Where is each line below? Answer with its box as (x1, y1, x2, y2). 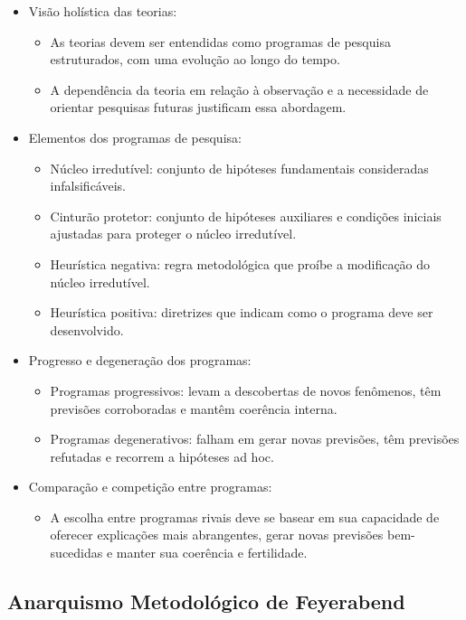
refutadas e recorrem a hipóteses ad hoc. (50, 446, 274, 465)
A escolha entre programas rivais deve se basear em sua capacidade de (50, 507, 440, 526)
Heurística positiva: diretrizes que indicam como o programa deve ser (50, 303, 433, 322)
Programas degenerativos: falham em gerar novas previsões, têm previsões (50, 429, 460, 448)
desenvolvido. (50, 320, 124, 339)
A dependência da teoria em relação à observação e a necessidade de (50, 80, 429, 99)
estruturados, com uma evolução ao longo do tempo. (50, 50, 340, 69)
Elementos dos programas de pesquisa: (28, 127, 242, 146)
